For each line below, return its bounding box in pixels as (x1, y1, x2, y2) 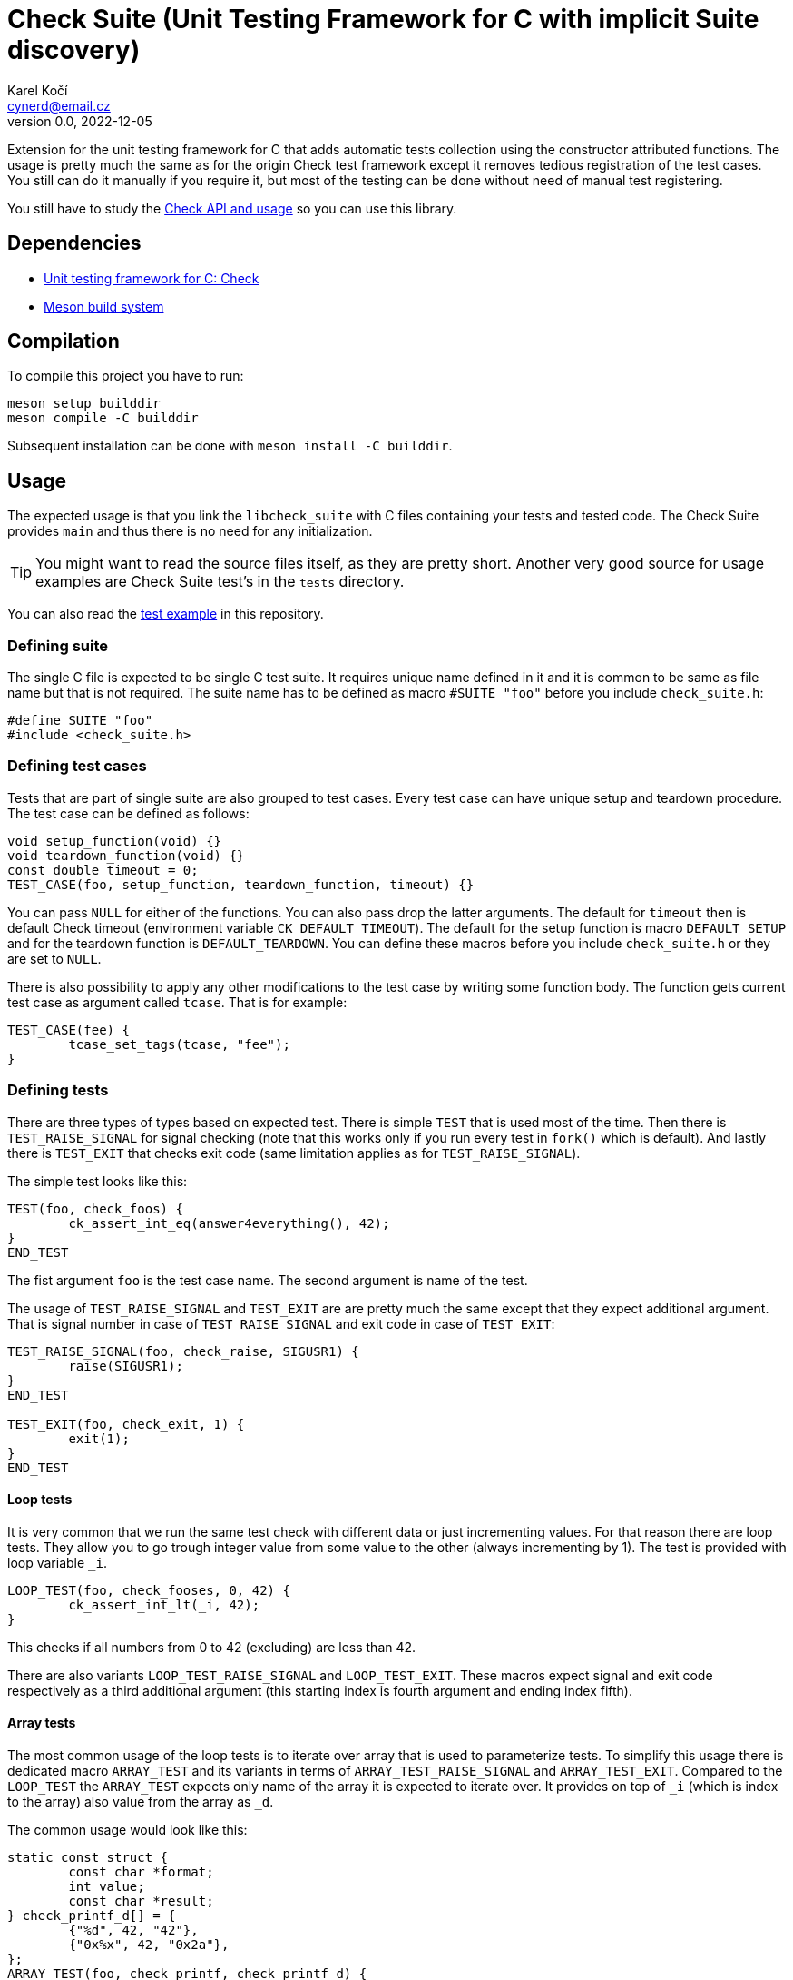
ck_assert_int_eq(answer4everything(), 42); (68, 1215, 390, 1231)
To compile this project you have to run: (7, 368, 244, 384)
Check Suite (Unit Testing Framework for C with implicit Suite (7, 4, 759, 35)
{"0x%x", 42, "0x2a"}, (68, 1936, 230, 1952)
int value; (68, 1878, 145, 1894)
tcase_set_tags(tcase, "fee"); (68, 1036, 290, 1052)
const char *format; (68, 1864, 214, 1879)
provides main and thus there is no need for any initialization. (7, 523, 373, 540)
